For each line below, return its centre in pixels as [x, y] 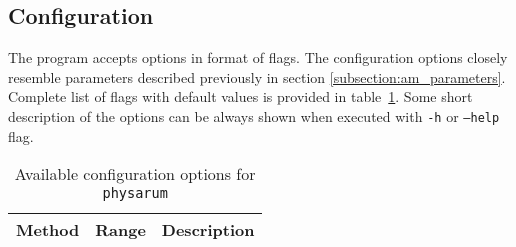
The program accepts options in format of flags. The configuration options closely [258, 57]
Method [48, 230]
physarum [135, 193]
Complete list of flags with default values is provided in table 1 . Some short [240, 96]
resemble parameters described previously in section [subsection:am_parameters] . [257, 76]
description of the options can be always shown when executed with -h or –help [254, 115]
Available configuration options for [135, 174]
